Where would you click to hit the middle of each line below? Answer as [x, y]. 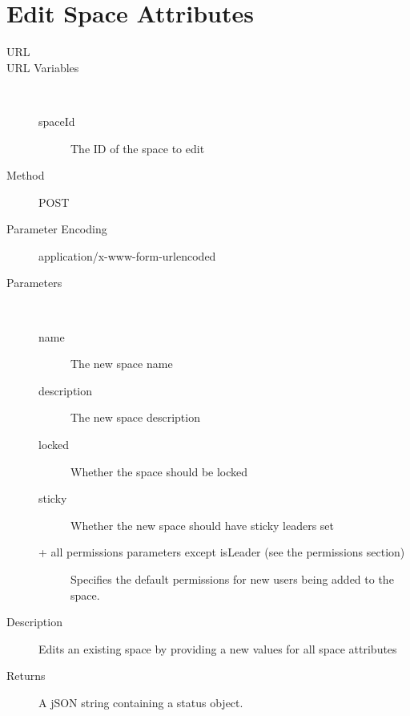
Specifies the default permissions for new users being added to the [232, 579]
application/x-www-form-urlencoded [127, 255]
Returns [26, 676]
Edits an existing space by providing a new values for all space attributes [218, 648]
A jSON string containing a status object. [141, 702]
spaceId [57, 121]
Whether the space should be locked [159, 471]
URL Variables [43, 67]
